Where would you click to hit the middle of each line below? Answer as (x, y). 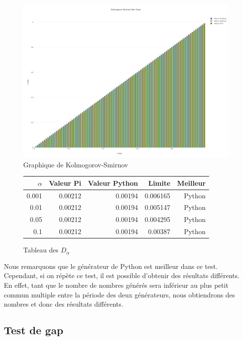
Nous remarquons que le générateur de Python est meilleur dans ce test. (111, 266)
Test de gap (34, 330)
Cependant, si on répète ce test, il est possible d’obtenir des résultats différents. (122, 275)
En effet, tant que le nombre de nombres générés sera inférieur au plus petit (116, 285)
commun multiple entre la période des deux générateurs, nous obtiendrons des (120, 294)
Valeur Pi (65, 183)
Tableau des (41, 250)
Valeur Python (113, 183)
